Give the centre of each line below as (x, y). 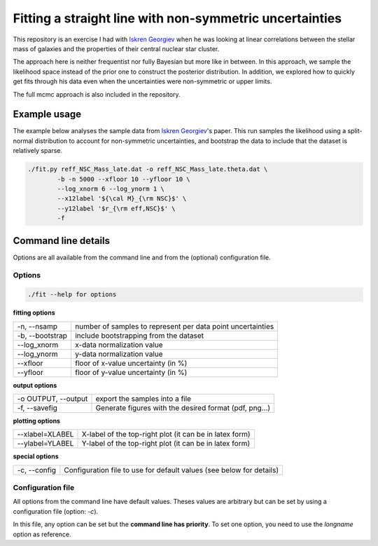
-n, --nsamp (37, 326)
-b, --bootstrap (42, 335)
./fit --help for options (72, 295)
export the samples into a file (143, 398)
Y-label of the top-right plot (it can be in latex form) (166, 444)
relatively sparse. (38, 151)
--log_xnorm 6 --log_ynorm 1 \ (111, 189)
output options (35, 385)
